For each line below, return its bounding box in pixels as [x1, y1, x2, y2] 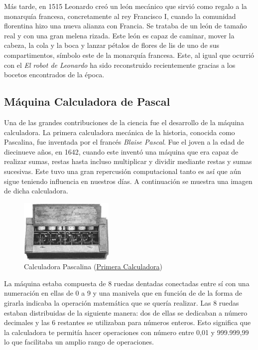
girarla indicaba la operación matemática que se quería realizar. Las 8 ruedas [4, 298, 239, 308]
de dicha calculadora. [4, 185, 68, 196]
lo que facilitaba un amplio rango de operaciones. [4, 337, 154, 347]
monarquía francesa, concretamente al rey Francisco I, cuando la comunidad [4, 10, 236, 21]
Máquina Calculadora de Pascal [4, 94, 170, 109]
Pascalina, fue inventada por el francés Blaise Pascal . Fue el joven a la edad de [4, 137, 245, 147]
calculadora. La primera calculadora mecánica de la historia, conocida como [4, 127, 235, 137]
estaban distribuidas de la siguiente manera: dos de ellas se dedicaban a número [4, 307, 248, 318]
